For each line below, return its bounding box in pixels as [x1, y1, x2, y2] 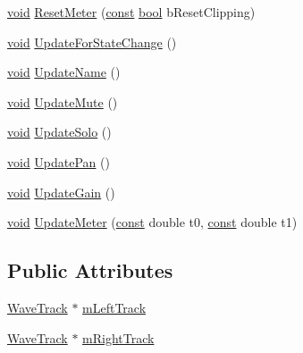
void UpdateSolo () [7, 122, 112, 141]
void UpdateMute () [7, 92, 118, 111]
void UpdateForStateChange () [7, 32, 177, 51]
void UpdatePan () [7, 152, 110, 171]
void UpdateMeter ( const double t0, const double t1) [7, 213, 298, 231]
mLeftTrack [82, 298, 147, 316]
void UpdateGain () [7, 182, 115, 201]
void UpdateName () [7, 63, 121, 81]
